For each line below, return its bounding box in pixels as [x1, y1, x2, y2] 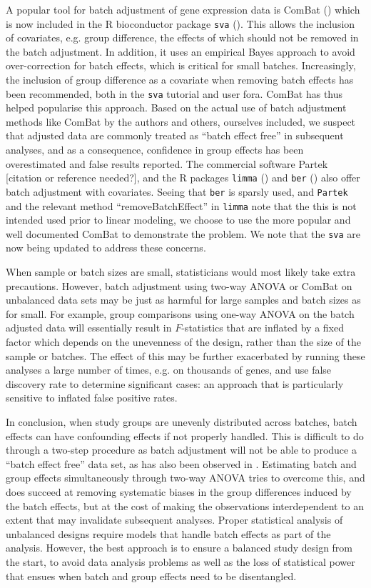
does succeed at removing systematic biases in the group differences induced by [6, 484, 352, 499]
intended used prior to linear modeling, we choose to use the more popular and [6, 212, 351, 227]
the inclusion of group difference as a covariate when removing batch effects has [6, 72, 354, 87]
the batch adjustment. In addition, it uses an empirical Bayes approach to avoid [6, 44, 355, 59]
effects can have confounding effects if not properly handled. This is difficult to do [6, 428, 364, 443]
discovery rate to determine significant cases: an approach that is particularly [6, 376, 344, 391]
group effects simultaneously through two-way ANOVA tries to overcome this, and [6, 470, 365, 485]
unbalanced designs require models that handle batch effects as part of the [6, 526, 331, 541]
